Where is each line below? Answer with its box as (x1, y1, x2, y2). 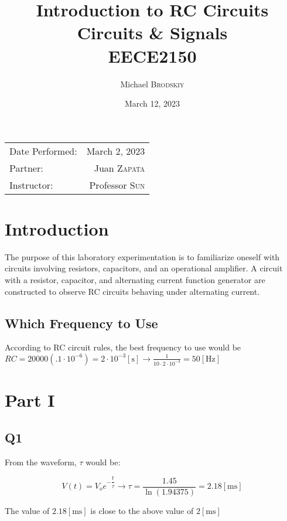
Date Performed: (9, 144, 77, 158)
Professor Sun (89, 178, 145, 192)
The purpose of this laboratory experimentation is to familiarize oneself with (5, 250, 280, 263)
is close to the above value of (90, 504, 194, 516)
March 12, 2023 (124, 97, 180, 110)
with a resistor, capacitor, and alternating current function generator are (5, 274, 265, 285)
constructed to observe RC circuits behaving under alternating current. (5, 285, 260, 297)
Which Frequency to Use (5, 314, 158, 332)
